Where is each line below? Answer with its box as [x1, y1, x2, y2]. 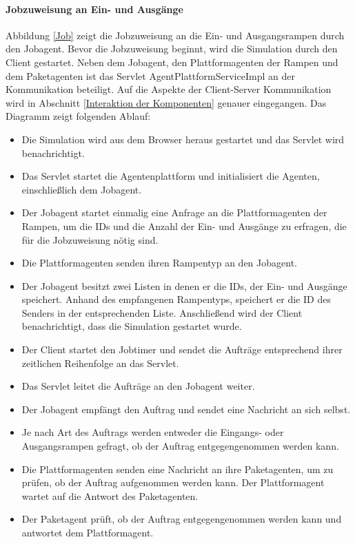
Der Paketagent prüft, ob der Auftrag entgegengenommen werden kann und [21, 512, 342, 526]
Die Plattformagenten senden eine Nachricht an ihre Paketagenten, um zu [21, 461, 334, 476]
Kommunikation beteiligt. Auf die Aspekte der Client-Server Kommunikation [6, 82, 332, 96]
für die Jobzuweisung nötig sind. [21, 232, 159, 247]
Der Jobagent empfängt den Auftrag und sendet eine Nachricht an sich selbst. [21, 401, 351, 416]
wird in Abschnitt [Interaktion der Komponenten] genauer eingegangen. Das [6, 95, 327, 109]
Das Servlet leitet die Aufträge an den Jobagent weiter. [21, 379, 255, 393]
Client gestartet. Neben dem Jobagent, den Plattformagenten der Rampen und [6, 54, 338, 69]
